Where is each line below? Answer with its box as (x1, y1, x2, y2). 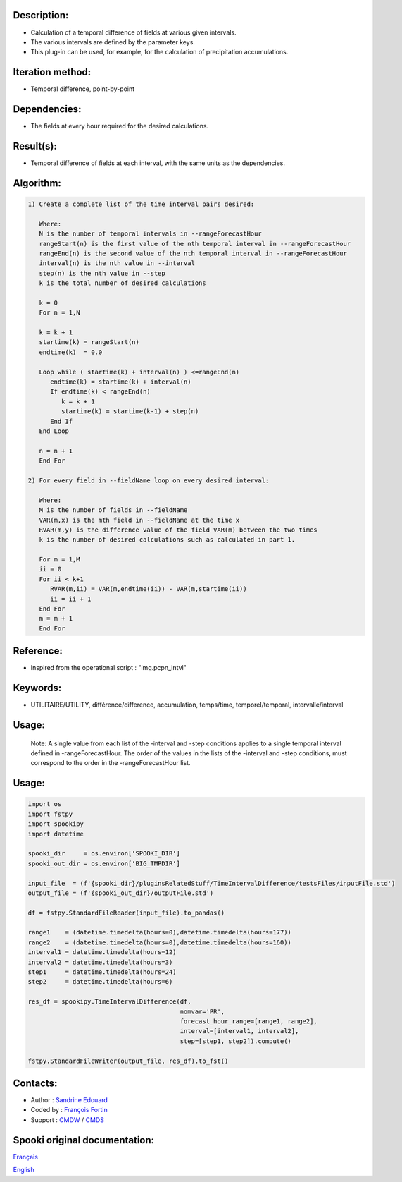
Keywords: (13, 682, 62, 694)
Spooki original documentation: (13, 1134, 155, 1146)
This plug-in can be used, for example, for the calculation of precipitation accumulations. (30, 48, 289, 56)
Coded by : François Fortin (30, 1106, 108, 1114)
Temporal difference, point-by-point (30, 85, 135, 93)
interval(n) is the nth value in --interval (39, 260, 195, 267)
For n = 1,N (39, 309, 80, 317)
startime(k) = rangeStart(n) (39, 339, 140, 346)
